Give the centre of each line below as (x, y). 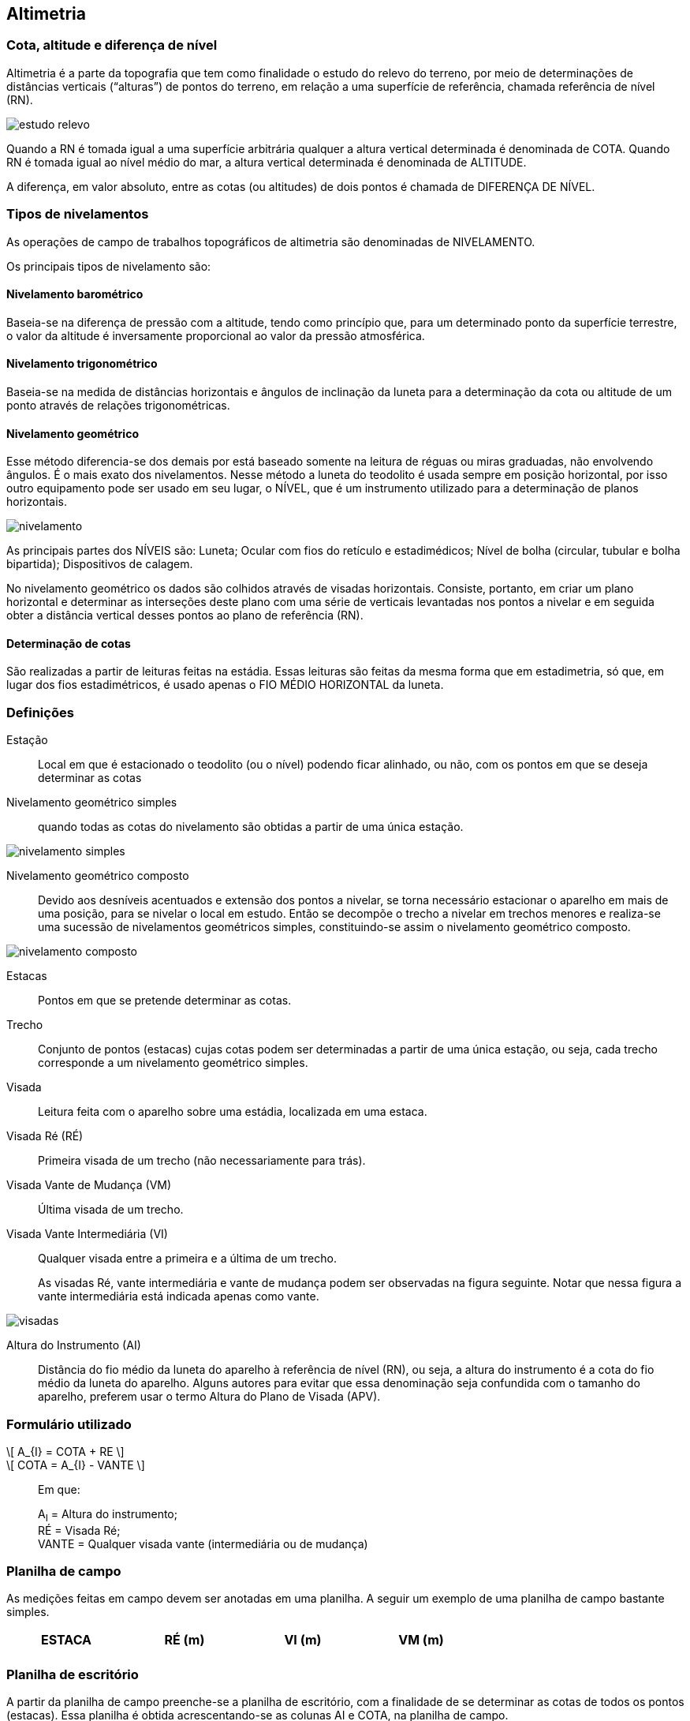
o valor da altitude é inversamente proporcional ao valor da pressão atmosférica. (216, 335)
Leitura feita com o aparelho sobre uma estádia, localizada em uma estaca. (233, 1112)
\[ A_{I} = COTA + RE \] (65, 1451)
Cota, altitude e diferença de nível (112, 45)
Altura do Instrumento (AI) (74, 1345)
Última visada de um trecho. (111, 1210)
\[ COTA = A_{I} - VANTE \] (76, 1465)
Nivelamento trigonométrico (82, 364)
